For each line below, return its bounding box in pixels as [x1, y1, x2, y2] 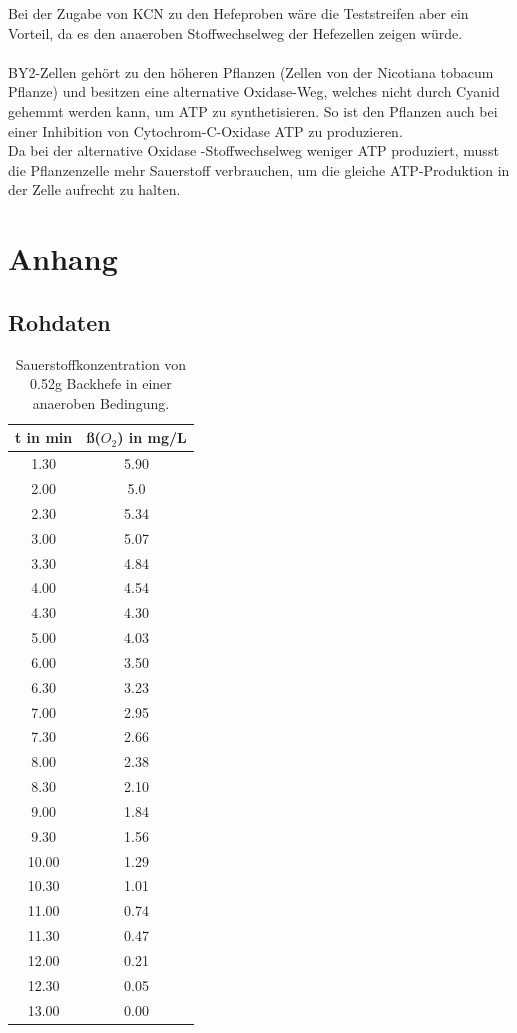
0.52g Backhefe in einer [30, 373, 172, 394]
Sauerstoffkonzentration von [15, 353, 187, 374]
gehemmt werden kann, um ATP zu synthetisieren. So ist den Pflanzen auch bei [8, 100, 498, 121]
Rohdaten [8, 306, 111, 337]
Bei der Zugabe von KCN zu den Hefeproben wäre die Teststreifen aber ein [8, 3, 469, 23]
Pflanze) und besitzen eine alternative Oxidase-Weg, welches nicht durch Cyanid [8, 81, 500, 102]
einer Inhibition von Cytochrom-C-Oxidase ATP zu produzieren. [8, 120, 403, 141]
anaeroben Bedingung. [32, 392, 170, 413]
